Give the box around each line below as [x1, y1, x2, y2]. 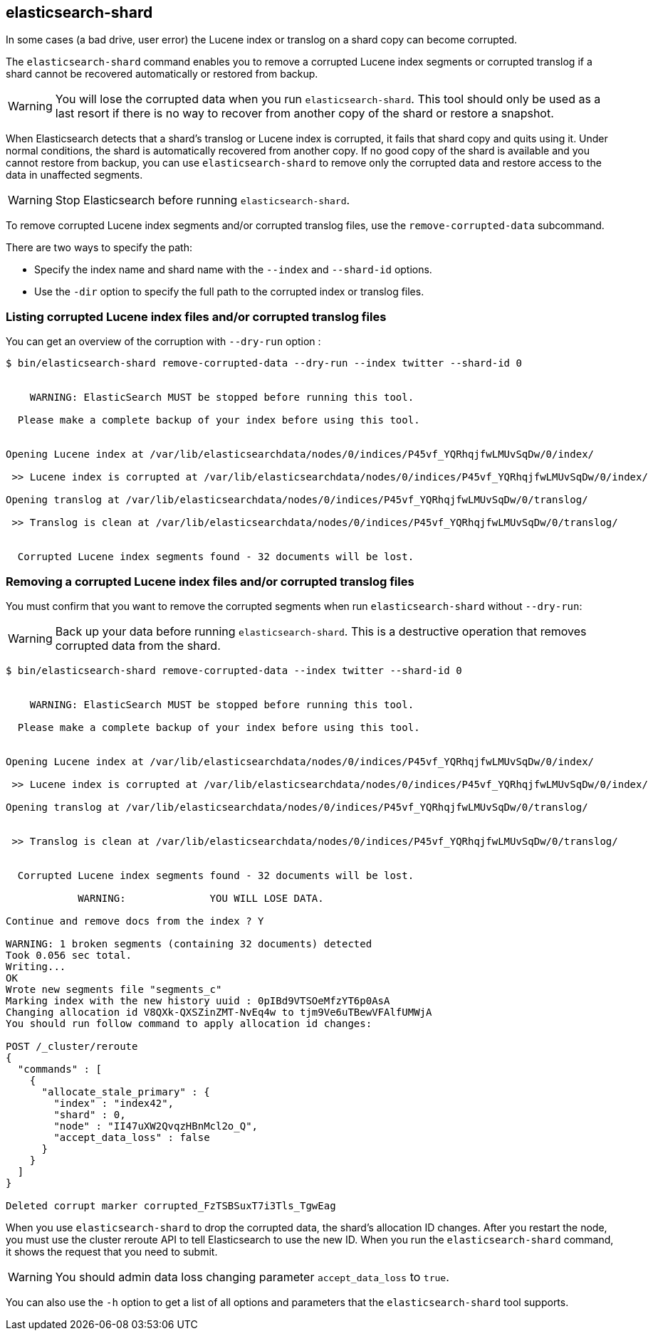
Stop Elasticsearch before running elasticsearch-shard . [55, 193, 350, 208]
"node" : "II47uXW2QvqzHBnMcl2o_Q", [53, 1120, 258, 1132]
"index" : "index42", [53, 1097, 174, 1109]
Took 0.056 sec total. [6, 949, 132, 961]
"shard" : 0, [53, 1108, 126, 1120]
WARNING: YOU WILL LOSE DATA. [78, 892, 324, 904]
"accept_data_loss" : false [53, 1131, 210, 1143]
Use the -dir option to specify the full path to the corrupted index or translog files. [34, 285, 424, 298]
